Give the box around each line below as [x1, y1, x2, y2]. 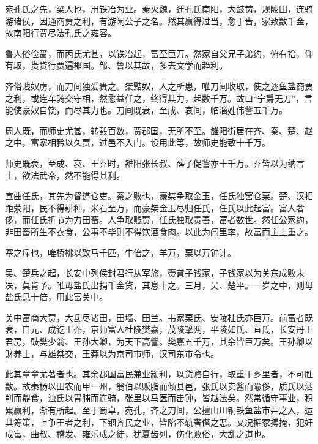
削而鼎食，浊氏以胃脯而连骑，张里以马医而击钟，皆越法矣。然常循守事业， [5, 391, 305, 404]
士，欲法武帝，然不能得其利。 [5, 168, 125, 181]
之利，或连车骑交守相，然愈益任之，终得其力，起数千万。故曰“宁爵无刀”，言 [5, 91, 313, 104]
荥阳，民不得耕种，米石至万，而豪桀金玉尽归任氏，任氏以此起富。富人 [13, 201, 296, 214]
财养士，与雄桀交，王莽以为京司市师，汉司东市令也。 [5, 347, 219, 359]
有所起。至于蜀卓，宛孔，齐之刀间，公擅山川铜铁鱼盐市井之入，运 [47, 404, 313, 416]
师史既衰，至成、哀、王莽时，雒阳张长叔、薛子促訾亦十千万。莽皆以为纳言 [5, 156, 305, 169]
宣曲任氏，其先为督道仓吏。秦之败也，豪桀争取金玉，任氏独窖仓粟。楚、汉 [5, 189, 305, 202]
